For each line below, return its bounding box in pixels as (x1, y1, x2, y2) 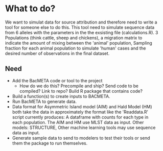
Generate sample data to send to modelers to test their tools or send (12, 135, 150, 141)
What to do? (5, 3, 55, 14)
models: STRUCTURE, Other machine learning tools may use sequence (12, 125, 156, 130)
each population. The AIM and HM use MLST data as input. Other (12, 119, 144, 125)
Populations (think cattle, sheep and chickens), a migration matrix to (5, 35, 142, 41)
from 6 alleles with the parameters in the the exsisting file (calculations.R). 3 (5, 29, 158, 35)
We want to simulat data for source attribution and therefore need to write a (5, 19, 158, 25)
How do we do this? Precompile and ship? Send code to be (19, 83, 139, 89)
